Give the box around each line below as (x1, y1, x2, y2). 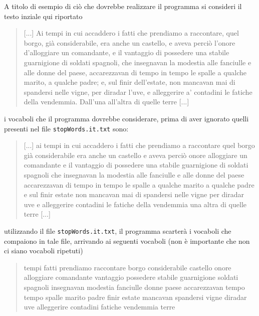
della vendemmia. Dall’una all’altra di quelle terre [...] (24, 96, 189, 107)
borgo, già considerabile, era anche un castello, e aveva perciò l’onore (24, 37, 235, 48)
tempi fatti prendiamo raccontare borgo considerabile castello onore (24, 262, 231, 272)
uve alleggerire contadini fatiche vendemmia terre (24, 301, 175, 312)
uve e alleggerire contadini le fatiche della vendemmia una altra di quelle (24, 199, 247, 209)
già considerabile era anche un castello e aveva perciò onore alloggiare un (24, 149, 247, 160)
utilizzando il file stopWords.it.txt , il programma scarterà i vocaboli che (4, 225, 231, 236)
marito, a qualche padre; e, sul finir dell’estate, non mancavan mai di (24, 77, 235, 87)
